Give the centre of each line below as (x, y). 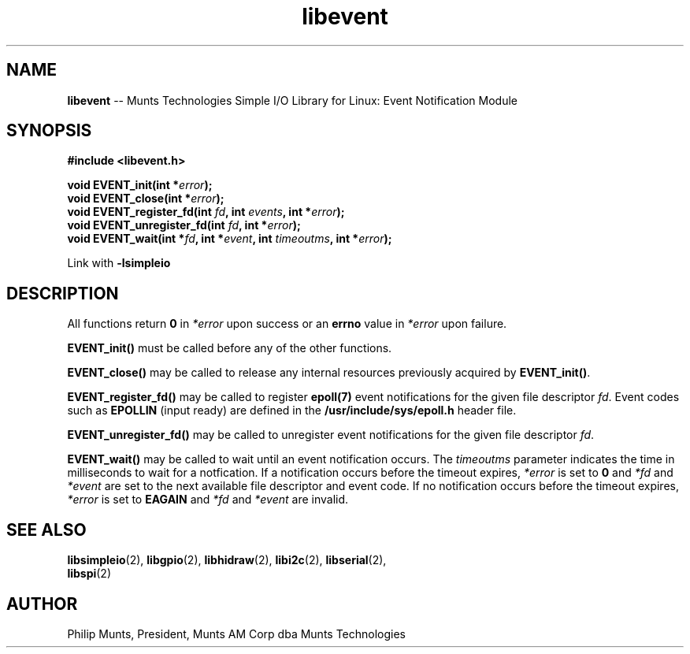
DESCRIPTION (63, 293)
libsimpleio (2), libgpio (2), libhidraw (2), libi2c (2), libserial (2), (227, 560)
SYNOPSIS (49, 131)
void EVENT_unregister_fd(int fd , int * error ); (184, 225)
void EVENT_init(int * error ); (140, 185)
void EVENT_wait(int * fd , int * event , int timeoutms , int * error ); (230, 239)
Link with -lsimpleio (119, 263)
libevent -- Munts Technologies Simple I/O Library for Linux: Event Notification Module (292, 100)
